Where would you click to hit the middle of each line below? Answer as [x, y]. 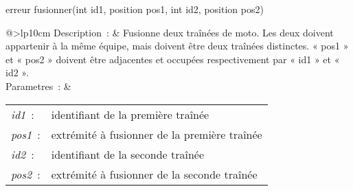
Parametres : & [38, 86]
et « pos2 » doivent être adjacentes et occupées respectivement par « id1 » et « [173, 59]
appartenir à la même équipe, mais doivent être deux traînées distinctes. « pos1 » [177, 46]
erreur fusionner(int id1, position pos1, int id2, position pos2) [135, 9]
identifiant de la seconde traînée [128, 154]
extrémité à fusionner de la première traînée [157, 134]
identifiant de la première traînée [130, 114]
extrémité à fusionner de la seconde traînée [154, 174]
